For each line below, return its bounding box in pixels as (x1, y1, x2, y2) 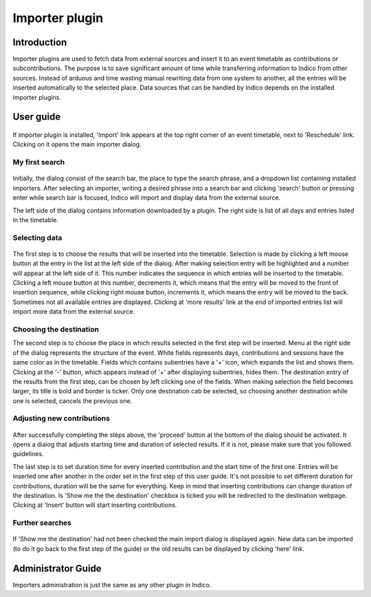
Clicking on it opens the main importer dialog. (12, 140, 142, 149)
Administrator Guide (12, 563, 102, 574)
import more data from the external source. (12, 307, 135, 316)
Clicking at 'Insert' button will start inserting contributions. (12, 501, 177, 509)
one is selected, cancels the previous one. (12, 396, 133, 405)
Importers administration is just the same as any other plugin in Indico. (12, 580, 212, 589)
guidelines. (12, 450, 44, 458)
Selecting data (12, 232, 63, 242)
